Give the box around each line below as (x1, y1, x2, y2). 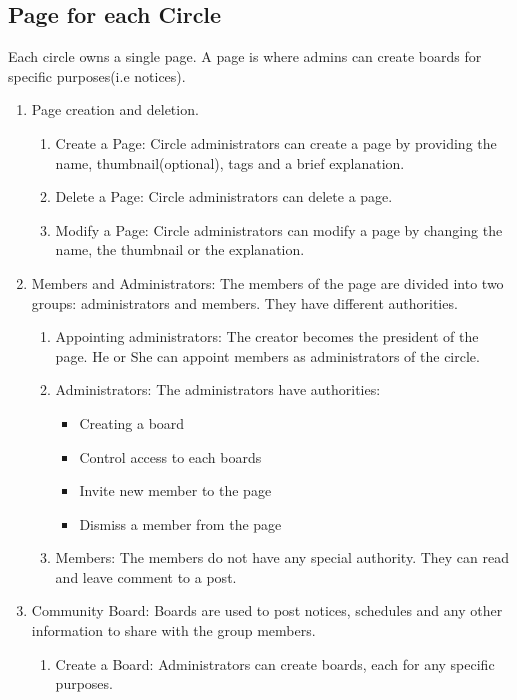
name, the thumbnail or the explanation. (55, 239, 305, 260)
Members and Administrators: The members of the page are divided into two (31, 272, 504, 293)
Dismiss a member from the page (79, 513, 282, 534)
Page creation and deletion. (31, 99, 199, 120)
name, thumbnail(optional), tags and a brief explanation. (55, 152, 405, 173)
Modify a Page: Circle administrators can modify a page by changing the (55, 219, 503, 240)
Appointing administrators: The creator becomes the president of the (55, 326, 479, 347)
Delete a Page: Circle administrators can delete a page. (55, 186, 393, 207)
